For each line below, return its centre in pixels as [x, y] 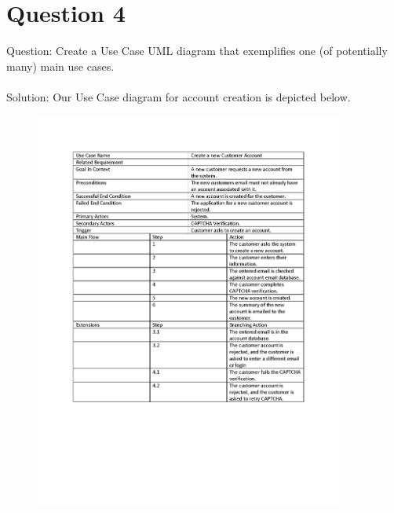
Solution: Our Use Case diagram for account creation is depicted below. [179, 96]
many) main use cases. [60, 66]
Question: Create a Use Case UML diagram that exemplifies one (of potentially [197, 51]
